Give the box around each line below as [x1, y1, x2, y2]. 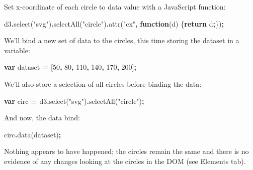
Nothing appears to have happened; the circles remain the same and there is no [4, 146, 249, 156]
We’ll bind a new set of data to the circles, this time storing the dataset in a [4, 35, 239, 46]
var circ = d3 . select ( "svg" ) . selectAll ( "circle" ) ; [4, 95, 144, 106]
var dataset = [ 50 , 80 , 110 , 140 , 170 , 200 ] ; [4, 62, 136, 72]
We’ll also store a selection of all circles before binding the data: [4, 78, 202, 89]
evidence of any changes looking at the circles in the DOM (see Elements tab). [4, 155, 246, 166]
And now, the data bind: [4, 112, 80, 123]
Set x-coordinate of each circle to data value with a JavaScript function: [4, 2, 226, 12]
